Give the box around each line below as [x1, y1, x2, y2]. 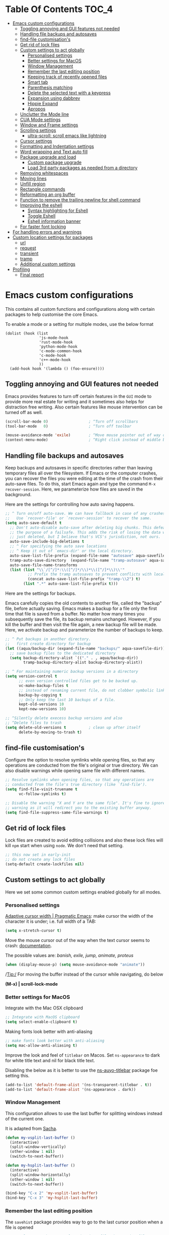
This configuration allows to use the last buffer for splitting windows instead [5, 1110, 162, 1116]
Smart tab [27, 79, 48, 85]
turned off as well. [5, 409, 43, 415]
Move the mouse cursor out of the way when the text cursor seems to [5, 937, 150, 943]
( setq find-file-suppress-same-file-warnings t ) [5, 810, 109, 815]
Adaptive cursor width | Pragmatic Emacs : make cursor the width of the [5, 913, 153, 919]
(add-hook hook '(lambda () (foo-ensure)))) [10, 366, 105, 371]
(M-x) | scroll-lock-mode [5, 981, 58, 987]
